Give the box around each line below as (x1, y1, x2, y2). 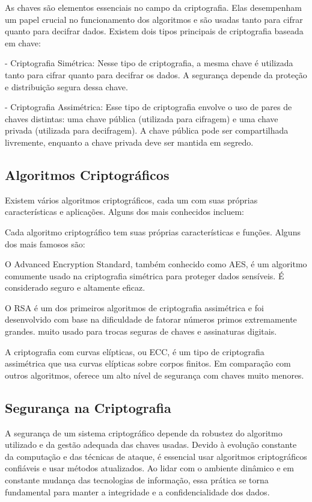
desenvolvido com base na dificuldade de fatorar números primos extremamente (5, 313, 297, 326)
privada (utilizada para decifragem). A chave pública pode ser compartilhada (5, 124, 289, 137)
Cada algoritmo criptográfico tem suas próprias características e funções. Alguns (5, 225, 301, 238)
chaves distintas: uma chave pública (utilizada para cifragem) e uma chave (5, 112, 278, 125)
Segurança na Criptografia (5, 398, 171, 417)
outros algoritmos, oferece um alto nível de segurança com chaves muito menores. (5, 368, 304, 381)
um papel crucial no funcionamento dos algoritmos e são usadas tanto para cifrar (5, 13, 303, 25)
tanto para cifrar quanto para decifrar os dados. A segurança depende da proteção (5, 68, 307, 81)
